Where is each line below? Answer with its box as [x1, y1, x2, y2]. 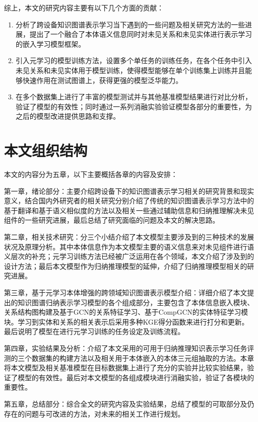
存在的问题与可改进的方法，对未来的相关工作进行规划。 [4, 408, 185, 419]
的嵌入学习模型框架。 [15, 38, 85, 49]
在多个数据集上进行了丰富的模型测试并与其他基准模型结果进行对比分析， [15, 91, 252, 102]
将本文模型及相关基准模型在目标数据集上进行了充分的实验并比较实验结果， [4, 362, 247, 373]
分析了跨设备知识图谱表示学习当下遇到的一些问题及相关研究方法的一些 [15, 19, 245, 29]
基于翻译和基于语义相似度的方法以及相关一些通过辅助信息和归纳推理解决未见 [4, 205, 254, 215]
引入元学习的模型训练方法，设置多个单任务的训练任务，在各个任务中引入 [15, 55, 252, 66]
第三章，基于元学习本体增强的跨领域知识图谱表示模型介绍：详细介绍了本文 [4, 287, 247, 297]
